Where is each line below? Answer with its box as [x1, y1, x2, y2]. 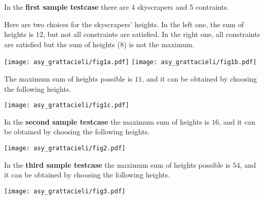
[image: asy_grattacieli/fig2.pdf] [4, 145, 126, 152]
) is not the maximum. [123, 38, 195, 49]
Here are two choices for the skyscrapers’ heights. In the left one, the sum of [4, 18, 244, 29]
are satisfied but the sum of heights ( [4, 38, 120, 49]
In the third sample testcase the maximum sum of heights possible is [4, 159, 231, 170]
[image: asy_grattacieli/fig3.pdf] [4, 187, 126, 195]
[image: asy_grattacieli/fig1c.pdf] [4, 102, 129, 109]
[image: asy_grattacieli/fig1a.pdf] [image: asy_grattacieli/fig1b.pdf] [4, 58, 257, 66]
